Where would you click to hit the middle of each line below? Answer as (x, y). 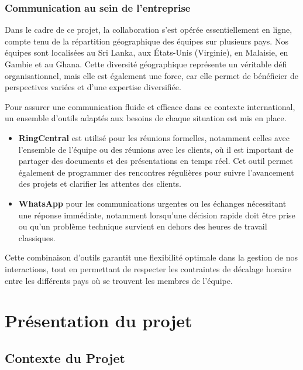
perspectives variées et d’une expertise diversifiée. (93, 87)
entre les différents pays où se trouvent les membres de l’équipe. (119, 280)
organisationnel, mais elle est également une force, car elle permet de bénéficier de (152, 75)
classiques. (37, 237)
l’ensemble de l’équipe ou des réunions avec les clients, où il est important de (156, 149)
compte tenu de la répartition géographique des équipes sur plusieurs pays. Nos (147, 41)
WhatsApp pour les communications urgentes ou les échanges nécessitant (152, 203)
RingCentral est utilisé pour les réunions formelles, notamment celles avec (154, 137)
